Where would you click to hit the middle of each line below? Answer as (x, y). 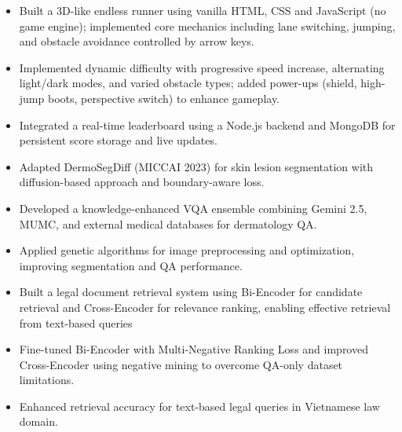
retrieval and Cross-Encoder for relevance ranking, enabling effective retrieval (205, 307)
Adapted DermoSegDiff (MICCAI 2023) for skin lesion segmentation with (196, 166)
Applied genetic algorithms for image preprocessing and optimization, (187, 250)
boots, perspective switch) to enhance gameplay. (164, 98)
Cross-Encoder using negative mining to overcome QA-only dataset (181, 364)
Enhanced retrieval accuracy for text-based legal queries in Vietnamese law (199, 406)
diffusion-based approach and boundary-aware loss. (142, 182)
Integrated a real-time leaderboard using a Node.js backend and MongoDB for (207, 124)
